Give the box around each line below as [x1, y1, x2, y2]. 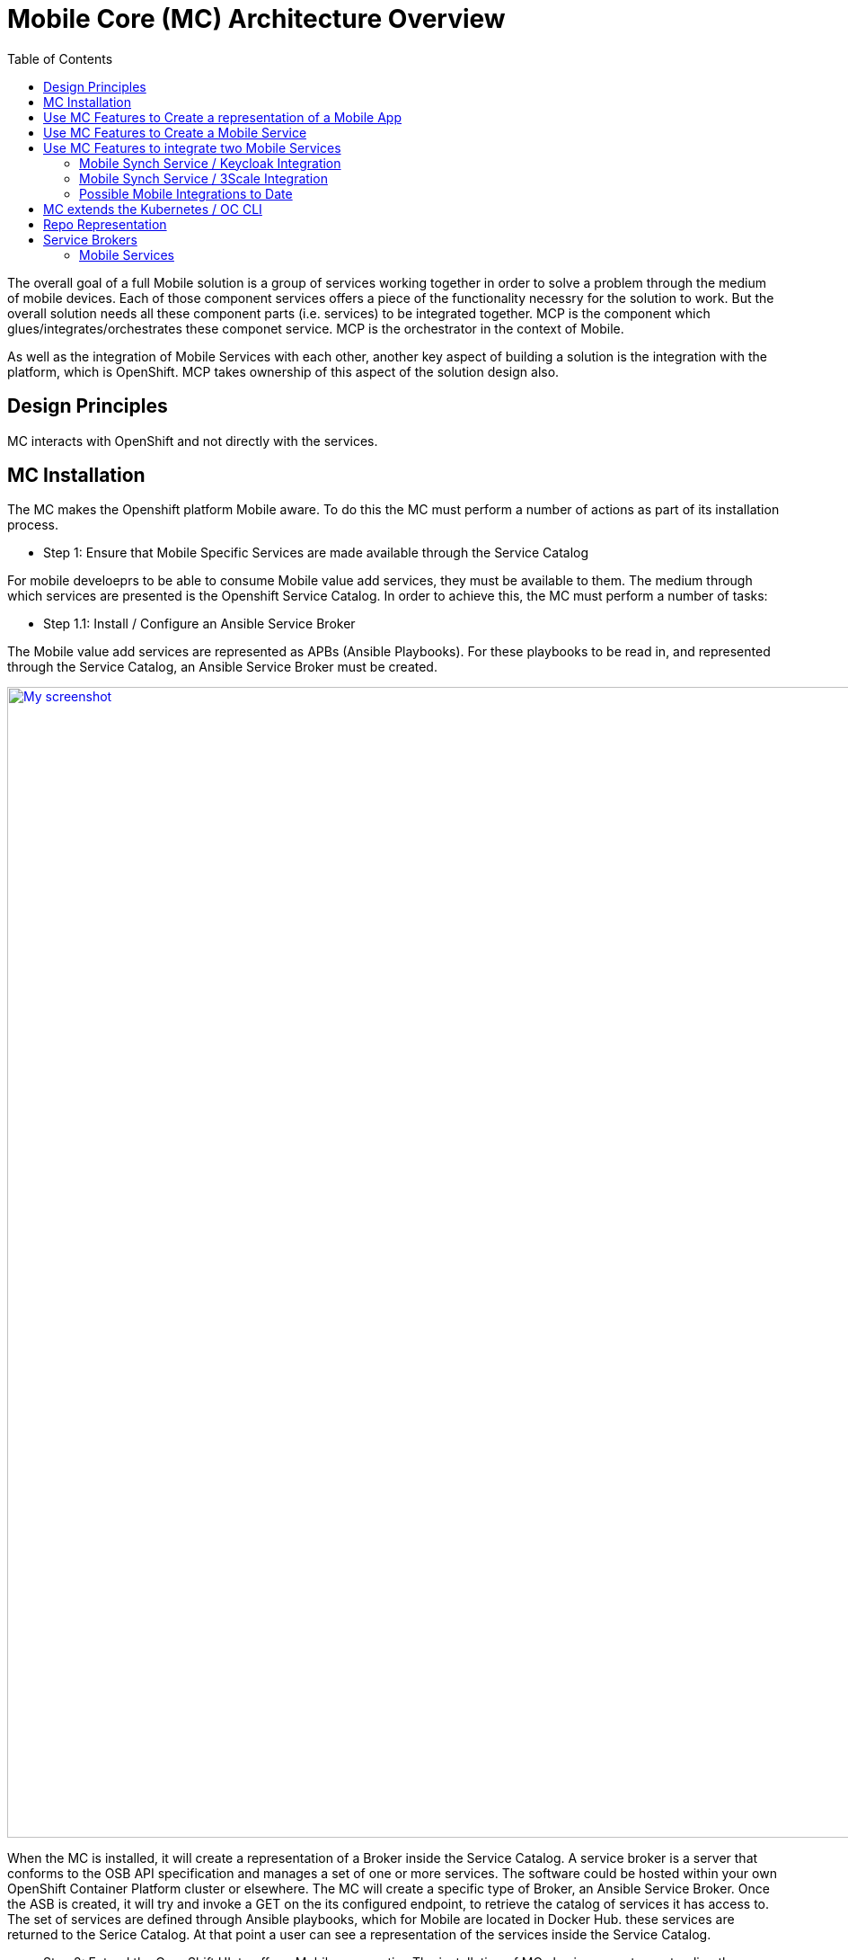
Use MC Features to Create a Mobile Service [43, 124, 307, 140]
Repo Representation [43, 216, 167, 232]
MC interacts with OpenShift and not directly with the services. [7, 432, 378, 449]
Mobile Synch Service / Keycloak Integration [79, 155, 341, 171]
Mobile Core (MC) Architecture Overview [7, 4, 506, 34]
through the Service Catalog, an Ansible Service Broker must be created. [7, 659, 437, 675]
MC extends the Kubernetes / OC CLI [43, 200, 262, 217]
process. [7, 517, 58, 533]
